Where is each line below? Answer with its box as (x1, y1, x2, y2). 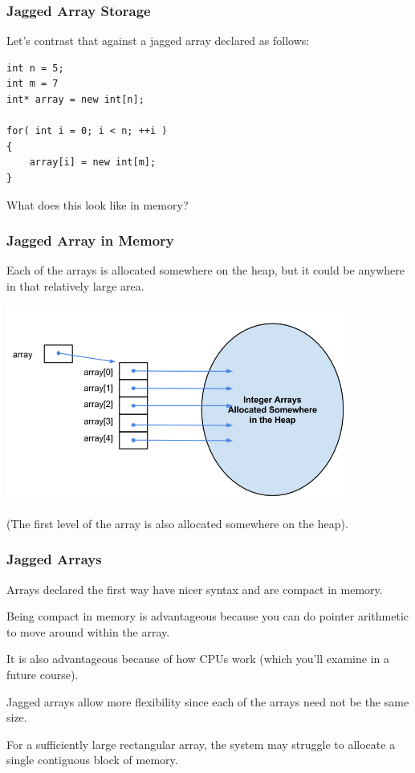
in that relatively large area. (6, 277, 144, 294)
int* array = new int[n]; (6, 94, 144, 105)
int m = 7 (6, 78, 59, 90)
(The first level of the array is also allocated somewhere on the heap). (6, 515, 348, 531)
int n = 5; (6, 62, 64, 74)
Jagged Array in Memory (6, 230, 174, 250)
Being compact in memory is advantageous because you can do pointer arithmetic (6, 608, 409, 625)
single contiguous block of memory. (6, 751, 178, 768)
